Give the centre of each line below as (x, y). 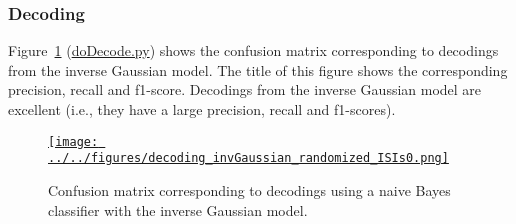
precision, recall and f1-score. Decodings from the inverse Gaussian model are (245, 89)
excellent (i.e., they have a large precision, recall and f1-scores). (202, 109)
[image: (73, 141)
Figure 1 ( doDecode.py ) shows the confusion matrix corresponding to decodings (253, 50)
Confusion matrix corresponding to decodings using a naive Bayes (249, 189)
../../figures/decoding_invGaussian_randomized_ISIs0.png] (248, 158)
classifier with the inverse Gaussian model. (178, 209)
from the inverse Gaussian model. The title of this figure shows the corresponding (258, 69)
